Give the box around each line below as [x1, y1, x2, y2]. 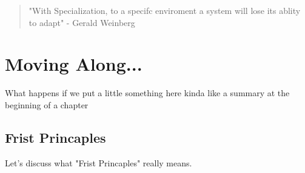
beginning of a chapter [5, 98, 89, 111]
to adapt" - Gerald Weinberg [28, 16, 135, 28]
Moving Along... [5, 51, 142, 76]
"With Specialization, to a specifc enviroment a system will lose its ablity [28, 4, 301, 16]
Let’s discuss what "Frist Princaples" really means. [5, 156, 192, 169]
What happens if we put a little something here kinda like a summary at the [5, 86, 290, 99]
